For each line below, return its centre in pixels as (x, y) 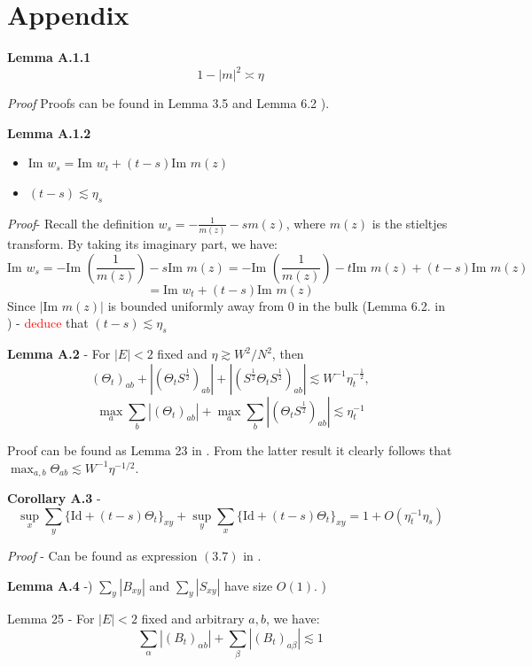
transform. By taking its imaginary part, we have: (143, 244)
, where (306, 223)
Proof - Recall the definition (81, 223)
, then (288, 354)
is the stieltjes (410, 223)
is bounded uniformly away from (196, 305)
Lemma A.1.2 (49, 132)
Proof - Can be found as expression (102, 556)
